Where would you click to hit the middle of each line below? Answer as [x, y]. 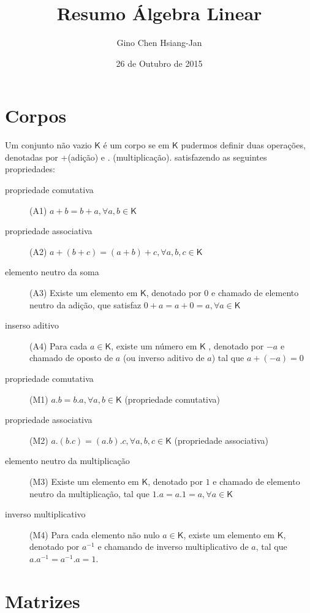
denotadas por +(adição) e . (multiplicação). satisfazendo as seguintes [136, 157]
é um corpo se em [136, 145]
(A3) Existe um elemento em [84, 292]
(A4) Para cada [59, 345]
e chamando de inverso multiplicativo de [173, 546]
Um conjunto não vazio [48, 145]
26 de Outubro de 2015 [159, 63]
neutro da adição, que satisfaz [85, 304]
